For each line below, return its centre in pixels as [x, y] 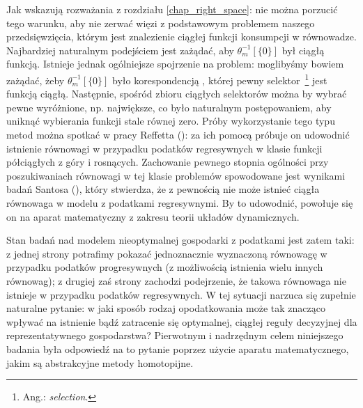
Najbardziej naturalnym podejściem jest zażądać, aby [120, 50]
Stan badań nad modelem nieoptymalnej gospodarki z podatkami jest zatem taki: [180, 240]
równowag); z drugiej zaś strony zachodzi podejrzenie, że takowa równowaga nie [176, 280]
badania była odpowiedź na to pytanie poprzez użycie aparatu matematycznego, [178, 348]
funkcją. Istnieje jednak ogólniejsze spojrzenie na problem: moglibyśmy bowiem [175, 64]
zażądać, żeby [36, 80]
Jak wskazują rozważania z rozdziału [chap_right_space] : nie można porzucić [172, 9]
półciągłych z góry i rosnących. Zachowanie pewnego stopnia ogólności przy [168, 162]
